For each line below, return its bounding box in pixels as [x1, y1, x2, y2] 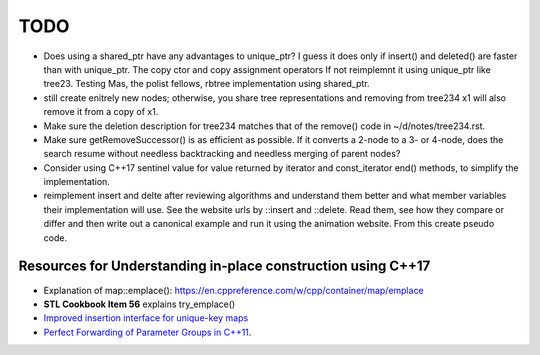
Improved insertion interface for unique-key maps [43, 312, 249, 324]
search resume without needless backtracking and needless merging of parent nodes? [43, 148, 401, 160]
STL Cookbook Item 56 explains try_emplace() [43, 298, 236, 310]
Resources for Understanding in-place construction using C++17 [18, 258, 431, 275]
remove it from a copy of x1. [43, 106, 159, 118]
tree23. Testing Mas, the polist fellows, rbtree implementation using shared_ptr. [43, 78, 370, 90]
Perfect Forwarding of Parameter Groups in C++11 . [43, 326, 252, 338]
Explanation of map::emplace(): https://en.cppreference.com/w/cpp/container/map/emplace [43, 284, 424, 296]
